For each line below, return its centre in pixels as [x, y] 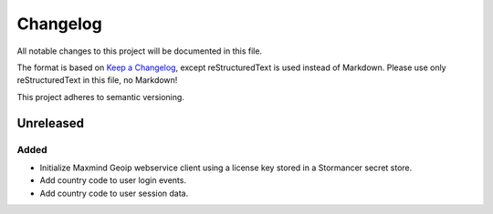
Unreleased [51, 123]
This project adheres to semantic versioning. [100, 97]
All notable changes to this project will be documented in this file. [140, 51]
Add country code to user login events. [113, 180]
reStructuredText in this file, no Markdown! [97, 80]
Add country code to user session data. [114, 193]
